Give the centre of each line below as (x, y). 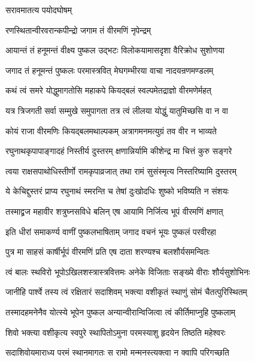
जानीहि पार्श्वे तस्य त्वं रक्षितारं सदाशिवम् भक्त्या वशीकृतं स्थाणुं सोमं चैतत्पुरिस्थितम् (126, 292)
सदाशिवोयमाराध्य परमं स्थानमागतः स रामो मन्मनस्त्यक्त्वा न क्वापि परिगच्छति (117, 352)
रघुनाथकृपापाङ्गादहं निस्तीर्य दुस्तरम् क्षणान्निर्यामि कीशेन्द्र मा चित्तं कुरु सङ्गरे (119, 151)
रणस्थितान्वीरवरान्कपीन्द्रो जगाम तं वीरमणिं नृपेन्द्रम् (78, 30)
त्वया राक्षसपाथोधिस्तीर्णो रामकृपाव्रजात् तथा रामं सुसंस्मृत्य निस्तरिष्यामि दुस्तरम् (121, 171)
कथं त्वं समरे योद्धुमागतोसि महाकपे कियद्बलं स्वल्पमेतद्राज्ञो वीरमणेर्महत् (108, 90)
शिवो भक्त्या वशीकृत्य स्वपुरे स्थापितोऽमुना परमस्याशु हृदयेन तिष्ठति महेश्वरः (116, 332)
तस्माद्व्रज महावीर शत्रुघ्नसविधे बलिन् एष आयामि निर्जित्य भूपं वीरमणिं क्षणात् (114, 211)
